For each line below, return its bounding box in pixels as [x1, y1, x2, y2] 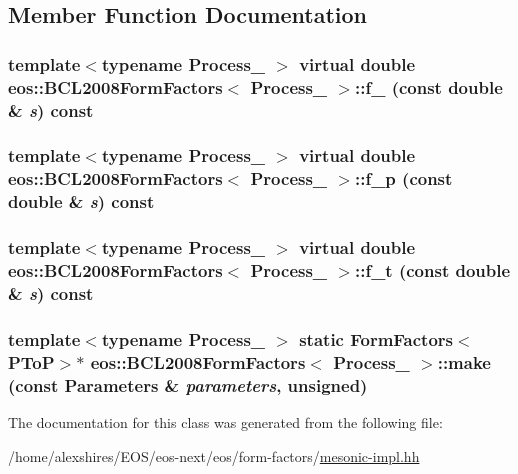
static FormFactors [299, 326, 454, 351]
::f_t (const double [354, 258, 511, 282]
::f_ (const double [354, 74, 503, 99]
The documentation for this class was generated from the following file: [8, 411, 443, 432]
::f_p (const [354, 166, 453, 191]
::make [437, 349, 491, 374]
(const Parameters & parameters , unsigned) [8, 372, 368, 397]
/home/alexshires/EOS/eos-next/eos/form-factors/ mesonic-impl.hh [8, 445, 420, 466]
